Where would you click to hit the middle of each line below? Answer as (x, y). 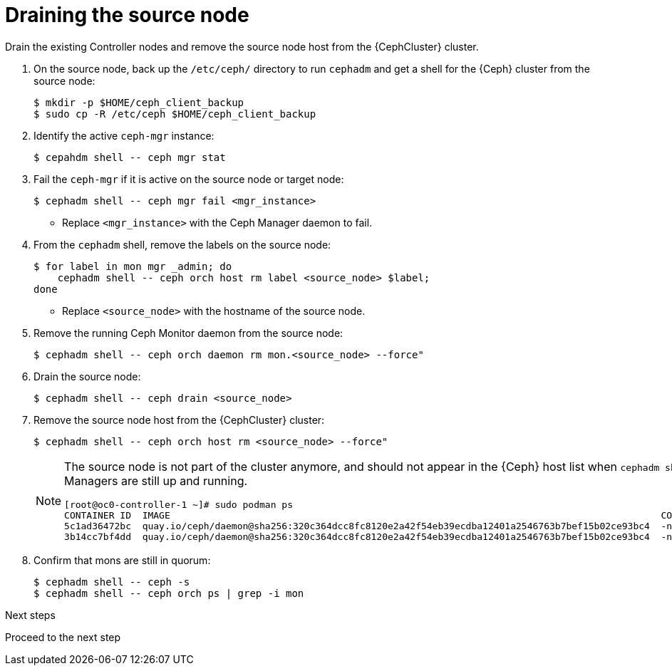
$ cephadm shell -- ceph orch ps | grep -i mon (169, 593)
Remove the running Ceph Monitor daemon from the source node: (188, 333)
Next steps (30, 615)
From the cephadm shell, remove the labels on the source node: (182, 244)
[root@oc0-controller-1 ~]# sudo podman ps (179, 504)
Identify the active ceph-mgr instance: (124, 135)
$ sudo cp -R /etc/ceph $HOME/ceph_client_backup (175, 114)
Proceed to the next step (63, 637)
